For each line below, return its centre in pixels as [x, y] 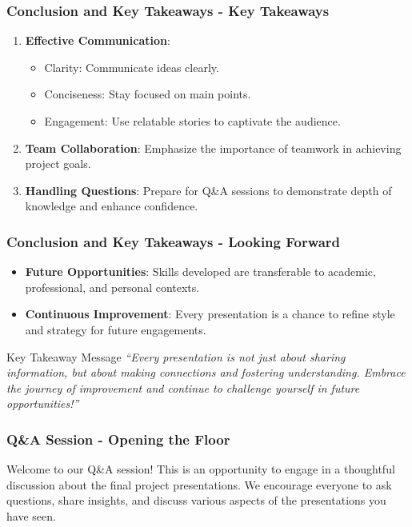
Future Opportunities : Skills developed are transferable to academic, [200, 271]
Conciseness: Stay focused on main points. [148, 94]
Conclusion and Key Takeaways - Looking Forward [174, 241]
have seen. [31, 515]
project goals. [58, 164]
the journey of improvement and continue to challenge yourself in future [183, 387]
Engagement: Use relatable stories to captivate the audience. [192, 121]
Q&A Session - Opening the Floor [118, 439]
